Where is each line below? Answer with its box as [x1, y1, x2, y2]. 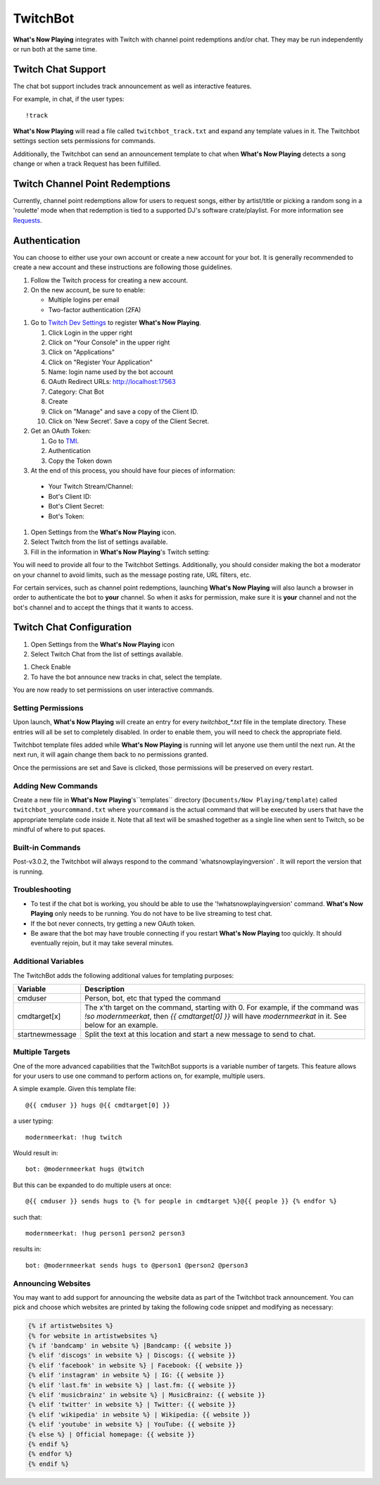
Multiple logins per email [48, 296, 120, 304]
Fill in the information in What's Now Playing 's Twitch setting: [30, 547, 210, 556]
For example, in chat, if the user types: [13, 95, 125, 104]
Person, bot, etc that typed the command [84, 993, 221, 1003]
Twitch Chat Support [13, 63, 106, 75]
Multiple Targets [13, 1047, 70, 1057]
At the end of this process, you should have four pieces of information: [30, 466, 236, 475]
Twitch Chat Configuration [13, 621, 132, 633]
